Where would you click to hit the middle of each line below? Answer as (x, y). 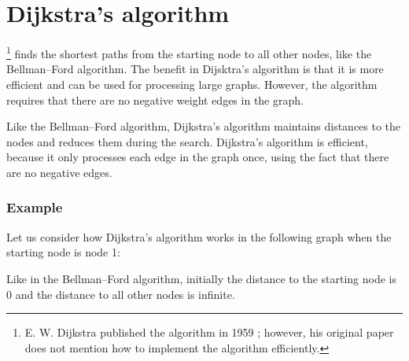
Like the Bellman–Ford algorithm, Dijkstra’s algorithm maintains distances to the (204, 126)
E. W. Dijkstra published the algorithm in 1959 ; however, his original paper (209, 332)
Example (35, 207)
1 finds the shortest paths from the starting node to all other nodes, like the (189, 52)
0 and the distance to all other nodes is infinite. (121, 294)
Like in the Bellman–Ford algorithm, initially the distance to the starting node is (202, 278)
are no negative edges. (59, 172)
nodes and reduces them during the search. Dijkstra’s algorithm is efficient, (187, 141)
